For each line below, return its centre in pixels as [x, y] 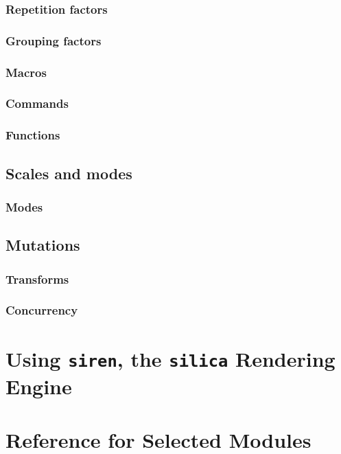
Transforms [37, 279]
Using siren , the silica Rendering [170, 358]
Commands [37, 103]
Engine [39, 386]
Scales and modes [69, 173]
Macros [26, 72]
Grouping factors [54, 40]
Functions [33, 135]
